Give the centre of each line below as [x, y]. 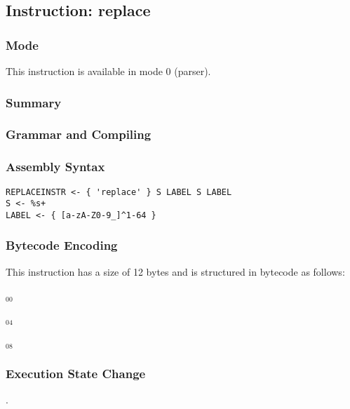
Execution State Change [76, 373]
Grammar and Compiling [79, 134]
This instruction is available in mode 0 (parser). [108, 71]
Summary [34, 102]
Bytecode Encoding [62, 245]
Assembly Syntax [55, 167]
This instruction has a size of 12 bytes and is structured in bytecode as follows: [175, 271]
